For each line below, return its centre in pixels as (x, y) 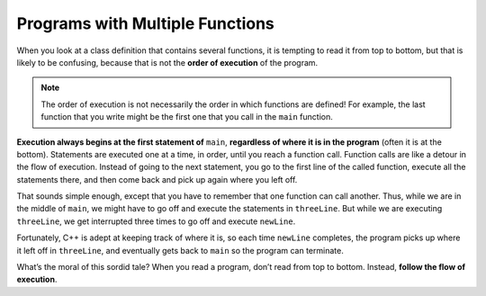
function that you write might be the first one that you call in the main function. (187, 117)
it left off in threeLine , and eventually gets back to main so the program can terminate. (180, 250)
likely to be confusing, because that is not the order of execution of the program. (167, 62)
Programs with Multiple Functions (145, 23)
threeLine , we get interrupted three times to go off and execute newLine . (156, 221)
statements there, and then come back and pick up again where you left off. (157, 179)
